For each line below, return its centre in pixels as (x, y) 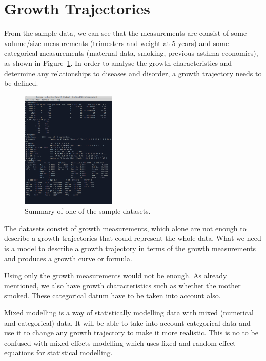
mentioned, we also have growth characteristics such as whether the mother (122, 285)
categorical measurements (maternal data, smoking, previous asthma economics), (131, 53)
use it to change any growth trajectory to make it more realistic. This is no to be (131, 333)
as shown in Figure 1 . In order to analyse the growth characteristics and (118, 63)
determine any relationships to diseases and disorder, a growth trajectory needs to (133, 73)
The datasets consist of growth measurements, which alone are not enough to (125, 228)
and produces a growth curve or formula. (68, 258)
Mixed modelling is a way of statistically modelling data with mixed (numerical (129, 313)
